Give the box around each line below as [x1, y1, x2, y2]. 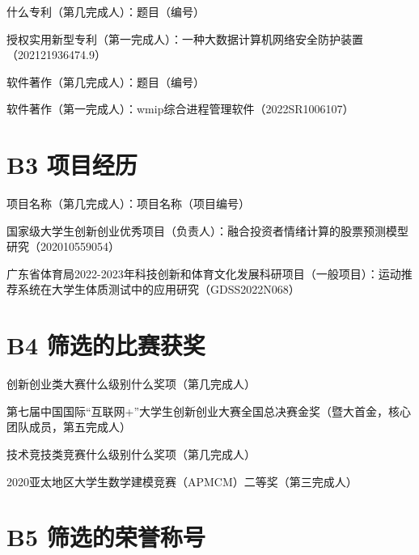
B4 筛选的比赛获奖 [6, 328, 205, 362]
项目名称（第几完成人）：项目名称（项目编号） [6, 195, 250, 212]
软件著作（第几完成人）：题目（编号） [6, 73, 205, 90]
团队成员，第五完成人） [6, 418, 131, 435]
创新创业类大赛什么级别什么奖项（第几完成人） [6, 375, 256, 392]
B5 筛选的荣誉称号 [6, 520, 205, 553]
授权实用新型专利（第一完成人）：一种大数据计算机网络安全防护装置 [6, 30, 363, 47]
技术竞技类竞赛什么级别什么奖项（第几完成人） [6, 445, 256, 462]
